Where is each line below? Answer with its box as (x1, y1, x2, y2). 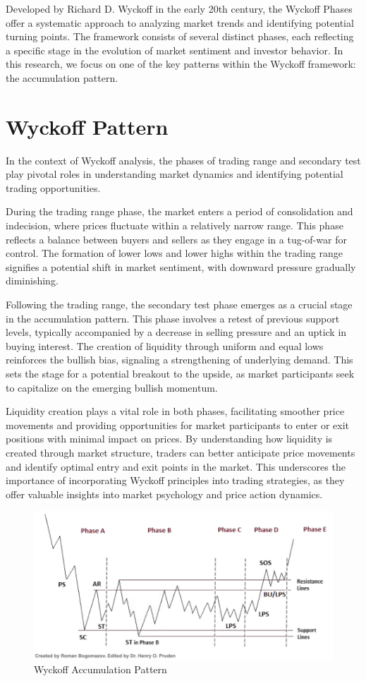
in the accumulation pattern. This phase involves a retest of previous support (6, 311, 340, 325)
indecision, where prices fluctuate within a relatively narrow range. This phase (6, 218, 343, 233)
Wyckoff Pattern (6, 112, 169, 140)
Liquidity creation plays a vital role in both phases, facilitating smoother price (6, 404, 345, 418)
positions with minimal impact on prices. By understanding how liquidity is (6, 431, 333, 446)
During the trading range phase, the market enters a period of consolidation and (6, 204, 353, 219)
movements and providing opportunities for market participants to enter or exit (6, 417, 350, 432)
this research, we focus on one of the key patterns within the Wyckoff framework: (6, 56, 356, 71)
